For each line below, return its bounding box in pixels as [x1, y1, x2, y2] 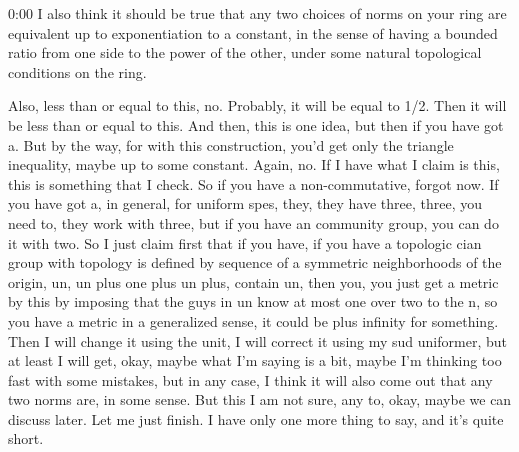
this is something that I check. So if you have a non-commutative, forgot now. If [8, 173, 499, 194]
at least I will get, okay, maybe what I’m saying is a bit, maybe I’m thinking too [8, 350, 502, 371]
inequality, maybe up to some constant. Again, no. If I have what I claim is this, [8, 154, 500, 175]
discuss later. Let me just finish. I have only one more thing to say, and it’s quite [8, 408, 504, 429]
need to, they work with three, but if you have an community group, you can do [8, 212, 499, 233]
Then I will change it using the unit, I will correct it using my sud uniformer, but [8, 330, 507, 351]
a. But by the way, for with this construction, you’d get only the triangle [8, 134, 454, 155]
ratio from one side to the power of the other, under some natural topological [8, 42, 482, 63]
